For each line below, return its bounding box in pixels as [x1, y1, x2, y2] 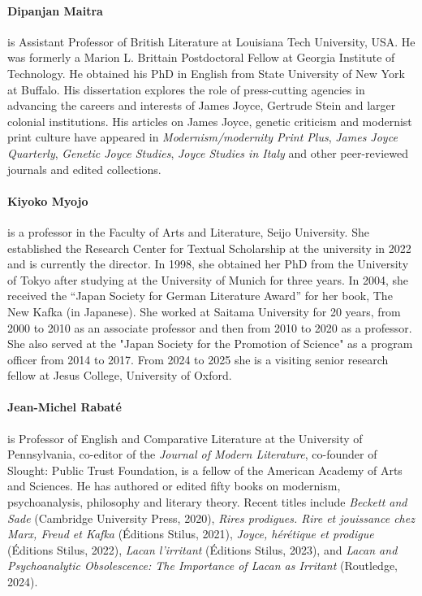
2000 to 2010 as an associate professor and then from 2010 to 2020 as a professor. [7, 319, 412, 336]
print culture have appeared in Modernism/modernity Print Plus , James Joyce [7, 128, 398, 146]
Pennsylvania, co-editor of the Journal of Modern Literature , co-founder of [7, 446, 377, 463]
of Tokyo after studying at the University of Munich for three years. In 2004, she [7, 271, 409, 288]
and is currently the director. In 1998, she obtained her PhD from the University [7, 255, 409, 272]
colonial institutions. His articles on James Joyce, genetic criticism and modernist [7, 112, 412, 129]
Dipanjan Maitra [7, 2, 103, 19]
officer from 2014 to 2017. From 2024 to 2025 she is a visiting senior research [7, 350, 389, 368]
